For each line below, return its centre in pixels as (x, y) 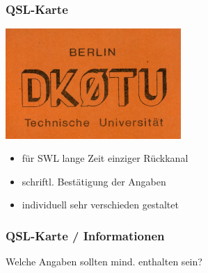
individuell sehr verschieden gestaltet (100, 205)
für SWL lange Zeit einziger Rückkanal (105, 158)
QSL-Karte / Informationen (85, 235)
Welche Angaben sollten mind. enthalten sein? (104, 262)
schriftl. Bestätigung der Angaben (94, 181)
